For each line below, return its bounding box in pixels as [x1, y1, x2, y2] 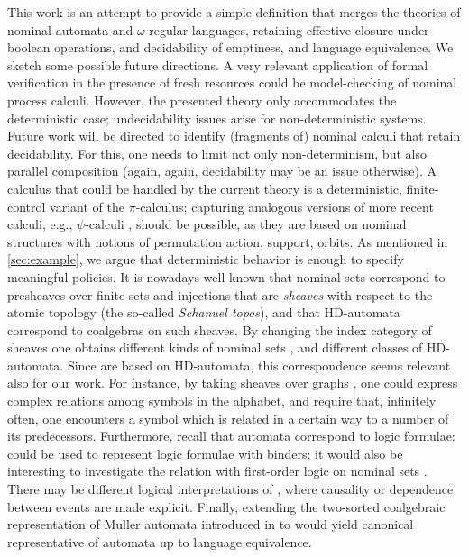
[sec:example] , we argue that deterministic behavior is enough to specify [7, 250, 404, 269]
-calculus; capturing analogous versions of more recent [135, 196, 434, 215]
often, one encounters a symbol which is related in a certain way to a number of [7, 408, 449, 427]
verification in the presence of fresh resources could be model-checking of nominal [7, 73, 457, 92]
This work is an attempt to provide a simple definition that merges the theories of [7, 3, 461, 21]
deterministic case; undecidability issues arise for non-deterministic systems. [7, 108, 427, 127]
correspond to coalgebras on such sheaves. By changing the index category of [7, 320, 432, 339]
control [7, 196, 46, 215]
